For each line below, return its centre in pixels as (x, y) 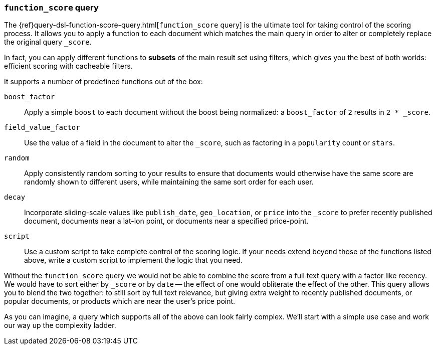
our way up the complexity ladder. (60, 325)
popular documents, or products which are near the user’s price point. (120, 301)
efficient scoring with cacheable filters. (68, 66)
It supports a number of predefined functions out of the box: (103, 82)
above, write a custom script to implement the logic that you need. (133, 260)
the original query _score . (48, 42)
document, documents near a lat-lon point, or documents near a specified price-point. (166, 221)
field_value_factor (42, 128)
